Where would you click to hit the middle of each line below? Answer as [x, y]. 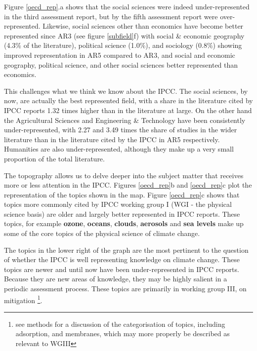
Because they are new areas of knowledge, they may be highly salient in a [116, 279]
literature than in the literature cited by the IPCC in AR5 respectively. [112, 139]
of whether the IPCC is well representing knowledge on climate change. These [122, 259]
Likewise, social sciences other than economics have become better [143, 26]
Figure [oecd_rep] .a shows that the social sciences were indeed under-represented [127, 6]
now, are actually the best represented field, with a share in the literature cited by [128, 100]
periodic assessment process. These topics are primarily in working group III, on [125, 289]
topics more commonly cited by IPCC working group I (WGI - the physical [118, 204]
